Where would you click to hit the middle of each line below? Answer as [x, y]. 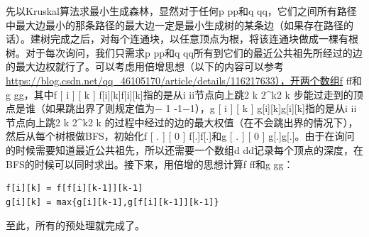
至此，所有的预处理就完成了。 [75, 225]
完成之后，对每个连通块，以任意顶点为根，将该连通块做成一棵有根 [204, 39]
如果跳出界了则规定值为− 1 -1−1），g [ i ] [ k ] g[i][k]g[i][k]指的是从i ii [201, 108]
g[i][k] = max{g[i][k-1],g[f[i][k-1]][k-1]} [112, 202]
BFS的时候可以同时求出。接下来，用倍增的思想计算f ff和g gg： [150, 164]
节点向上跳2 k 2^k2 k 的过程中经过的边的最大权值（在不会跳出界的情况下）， [182, 122]
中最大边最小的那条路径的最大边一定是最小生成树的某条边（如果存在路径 [175, 24]
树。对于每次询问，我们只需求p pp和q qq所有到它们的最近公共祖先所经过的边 [184, 52]
